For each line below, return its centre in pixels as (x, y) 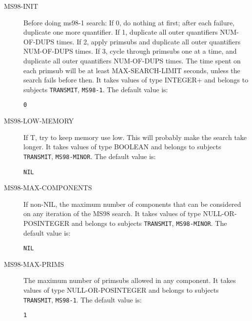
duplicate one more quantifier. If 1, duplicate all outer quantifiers (121, 32)
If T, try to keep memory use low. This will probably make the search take (135, 137)
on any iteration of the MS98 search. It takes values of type (112, 213)
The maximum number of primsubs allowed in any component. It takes (130, 280)
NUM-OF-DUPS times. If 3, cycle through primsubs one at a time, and (130, 51)
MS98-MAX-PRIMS (34, 264)
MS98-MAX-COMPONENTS (48, 188)
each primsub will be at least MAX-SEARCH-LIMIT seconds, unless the (132, 70)
